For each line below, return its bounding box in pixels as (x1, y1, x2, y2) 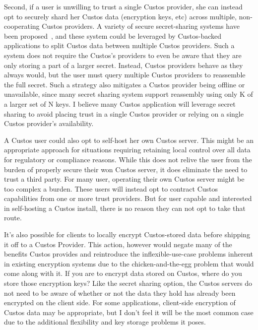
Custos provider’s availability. (4, 118, 94, 129)
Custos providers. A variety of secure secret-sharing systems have (42, 21, 240, 31)
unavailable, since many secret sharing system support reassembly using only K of (4, 89, 253, 99)
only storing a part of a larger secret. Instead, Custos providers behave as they (4, 60, 243, 70)
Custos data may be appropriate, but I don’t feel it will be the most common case (4, 307, 254, 317)
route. (4, 212, 22, 223)
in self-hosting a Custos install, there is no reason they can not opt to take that (4, 202, 246, 213)
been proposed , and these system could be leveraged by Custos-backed (4, 30, 222, 41)
